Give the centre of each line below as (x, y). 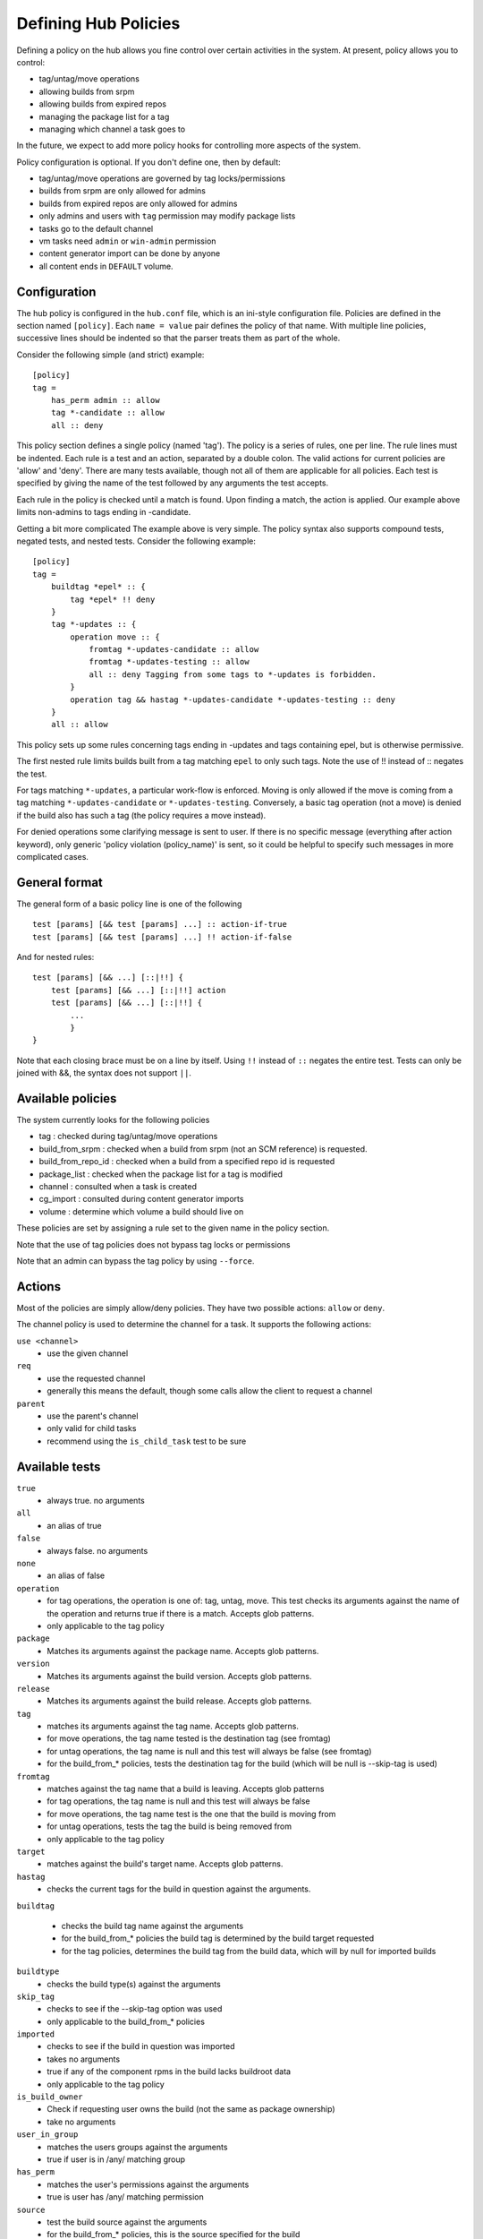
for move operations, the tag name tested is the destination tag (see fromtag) (189, 1738)
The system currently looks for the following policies (113, 1120)
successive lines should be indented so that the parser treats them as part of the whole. (178, 338)
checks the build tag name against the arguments (153, 1926)
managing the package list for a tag (104, 116)
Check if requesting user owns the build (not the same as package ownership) (191, 2109)
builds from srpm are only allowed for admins (122, 191)
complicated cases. (53, 856)
